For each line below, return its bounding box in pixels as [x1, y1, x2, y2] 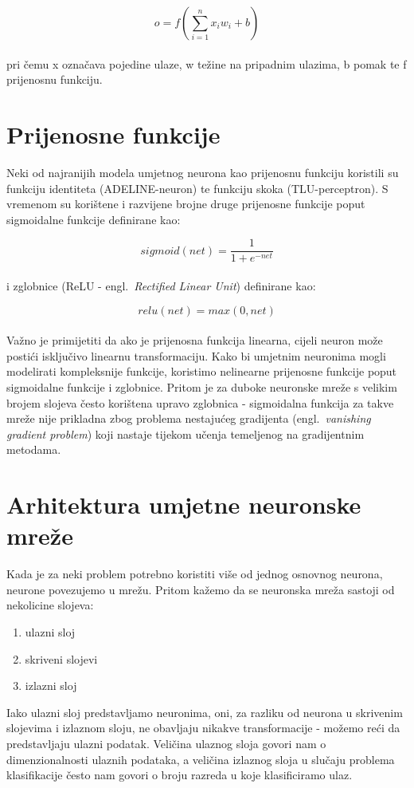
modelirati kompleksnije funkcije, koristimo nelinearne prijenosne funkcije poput [6, 363, 397, 380]
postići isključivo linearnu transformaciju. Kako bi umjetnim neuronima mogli [6, 347, 386, 364]
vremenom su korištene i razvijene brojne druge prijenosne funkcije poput [6, 195, 365, 212]
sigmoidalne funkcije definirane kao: [6, 211, 181, 227]
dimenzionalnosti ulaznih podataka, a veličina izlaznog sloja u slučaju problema [6, 751, 395, 767]
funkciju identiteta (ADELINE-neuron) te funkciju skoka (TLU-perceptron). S [6, 179, 389, 196]
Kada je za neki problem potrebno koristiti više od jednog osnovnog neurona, [6, 565, 383, 582]
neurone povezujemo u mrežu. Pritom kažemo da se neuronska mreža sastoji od [6, 581, 395, 597]
